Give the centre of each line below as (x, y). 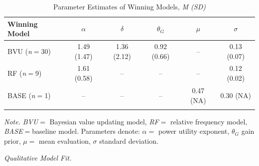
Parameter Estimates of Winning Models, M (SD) (129, 6)
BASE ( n (21, 95)
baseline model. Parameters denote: (86, 131)
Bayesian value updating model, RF (104, 121)
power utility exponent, (194, 131)
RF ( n (17, 73)
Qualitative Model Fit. (38, 157)
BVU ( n (20, 51)
